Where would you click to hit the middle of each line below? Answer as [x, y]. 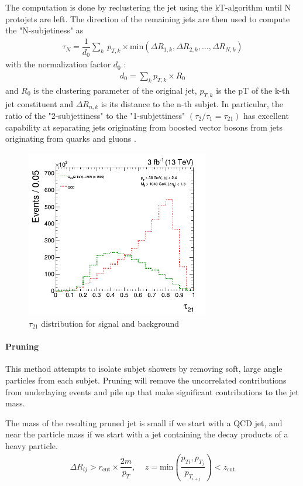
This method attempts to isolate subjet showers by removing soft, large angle [144, 369]
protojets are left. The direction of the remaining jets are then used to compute [148, 18]
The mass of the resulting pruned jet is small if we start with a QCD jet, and [144, 422]
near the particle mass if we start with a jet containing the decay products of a [147, 434]
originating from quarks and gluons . [71, 138]
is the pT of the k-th [253, 90]
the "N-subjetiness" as [44, 30]
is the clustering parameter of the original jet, [115, 90]
